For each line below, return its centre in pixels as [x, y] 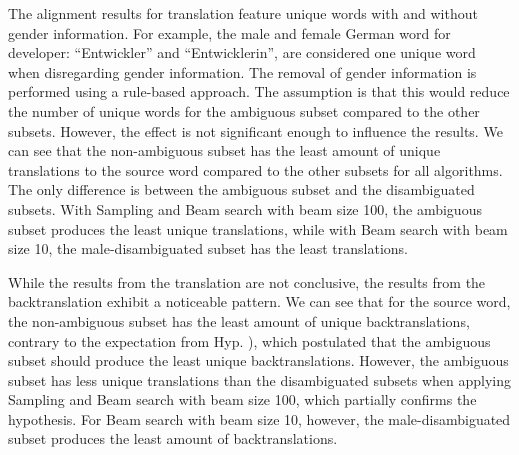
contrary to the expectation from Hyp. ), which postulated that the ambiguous [249, 340]
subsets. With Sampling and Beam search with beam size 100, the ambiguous [245, 208]
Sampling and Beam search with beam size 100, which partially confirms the [242, 399]
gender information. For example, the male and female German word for [229, 32]
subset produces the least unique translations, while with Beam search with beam [258, 228]
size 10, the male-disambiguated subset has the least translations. [208, 248]
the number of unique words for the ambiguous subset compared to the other [244, 110]
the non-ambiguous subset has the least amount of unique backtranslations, [239, 320]
